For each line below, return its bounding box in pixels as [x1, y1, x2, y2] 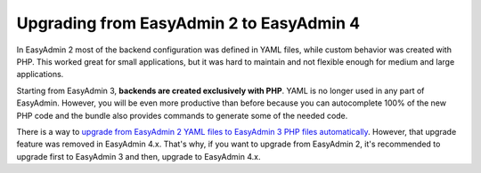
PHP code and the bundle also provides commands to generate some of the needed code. [16, 110, 348, 121]
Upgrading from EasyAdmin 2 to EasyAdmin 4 [16, 13, 361, 33]
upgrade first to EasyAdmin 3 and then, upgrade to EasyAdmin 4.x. [16, 151, 261, 161]
